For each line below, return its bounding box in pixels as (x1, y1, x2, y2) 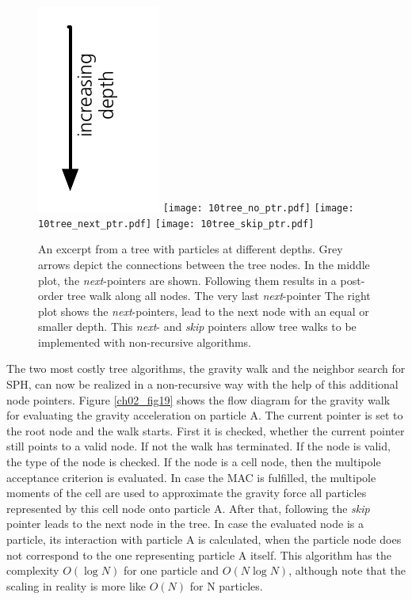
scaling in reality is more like (6, 577, 146, 594)
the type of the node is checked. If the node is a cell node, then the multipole (6, 454, 381, 470)
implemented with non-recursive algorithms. (38, 333, 251, 350)
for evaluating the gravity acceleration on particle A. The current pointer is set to (6, 407, 403, 423)
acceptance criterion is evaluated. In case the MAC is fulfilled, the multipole (6, 469, 376, 485)
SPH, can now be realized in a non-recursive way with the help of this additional (6, 376, 399, 393)
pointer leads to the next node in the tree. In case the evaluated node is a (6, 515, 364, 532)
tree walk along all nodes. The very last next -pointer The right (67, 287, 371, 304)
